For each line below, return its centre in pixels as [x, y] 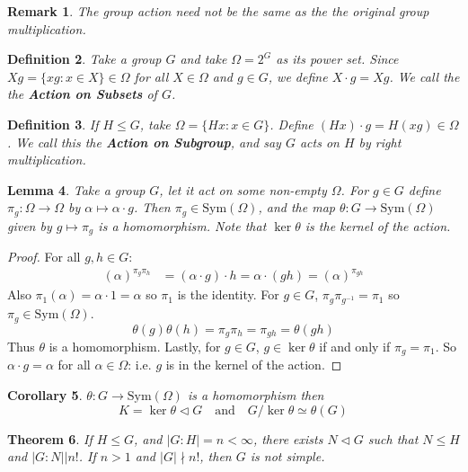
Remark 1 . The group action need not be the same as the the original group [218, 11]
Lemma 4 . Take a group [76, 189]
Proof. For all [44, 257]
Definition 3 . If [53, 124]
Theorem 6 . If [50, 438]
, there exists [288, 438]
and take [203, 59]
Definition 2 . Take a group [84, 59]
